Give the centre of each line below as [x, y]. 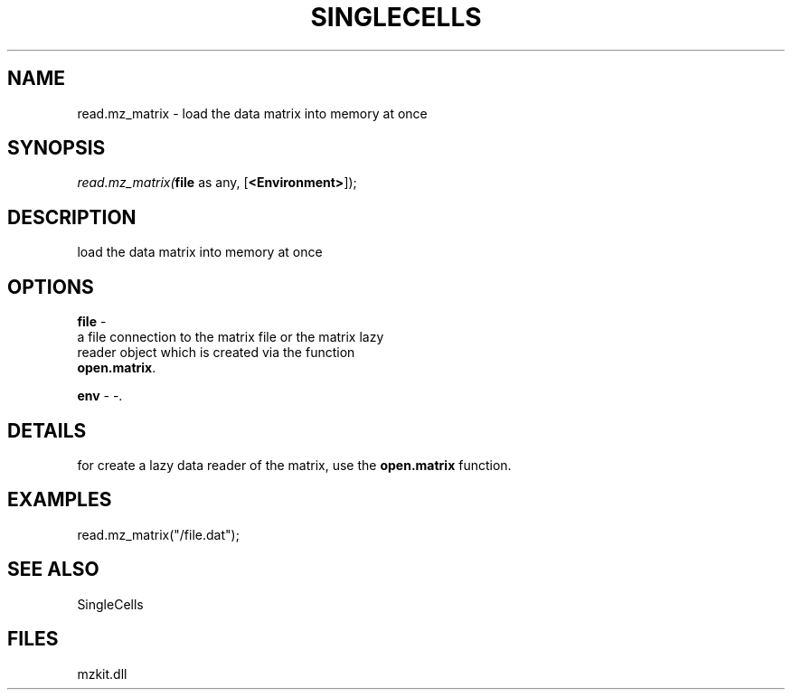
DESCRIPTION [72, 217]
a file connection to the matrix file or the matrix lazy [231, 337]
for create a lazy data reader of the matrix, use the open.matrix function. [294, 465]
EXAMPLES [60, 500]
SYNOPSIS [57, 148]
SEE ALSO [53, 570]
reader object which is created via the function [216, 353]
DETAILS [47, 430]
